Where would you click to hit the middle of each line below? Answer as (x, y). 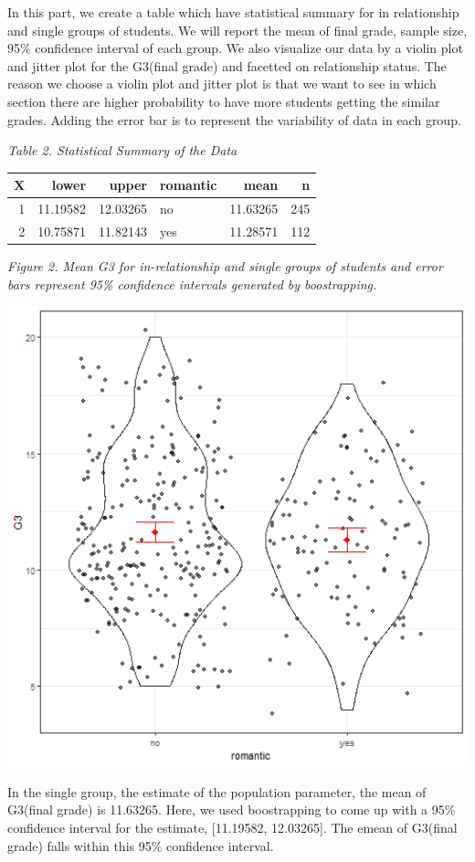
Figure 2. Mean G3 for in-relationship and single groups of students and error (225, 266)
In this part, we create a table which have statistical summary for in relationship (233, 12)
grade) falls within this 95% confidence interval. (141, 845)
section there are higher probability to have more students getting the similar (224, 101)
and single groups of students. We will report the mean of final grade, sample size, (237, 30)
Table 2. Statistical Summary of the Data (122, 150)
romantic (188, 185)
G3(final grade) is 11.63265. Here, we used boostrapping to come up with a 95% (232, 809)
